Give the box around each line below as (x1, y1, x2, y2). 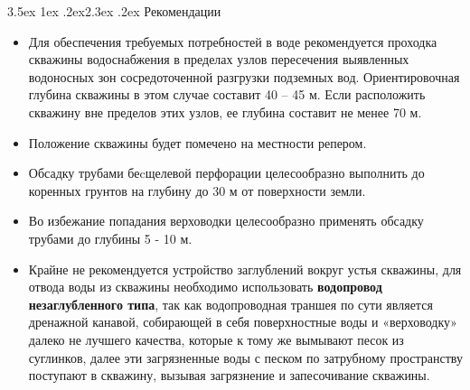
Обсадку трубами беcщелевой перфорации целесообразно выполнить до (28, 163, 425, 182)
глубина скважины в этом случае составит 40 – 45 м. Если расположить (28, 85, 426, 104)
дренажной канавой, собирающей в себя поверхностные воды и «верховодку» (28, 312, 457, 331)
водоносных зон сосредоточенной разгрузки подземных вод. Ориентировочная (28, 67, 460, 86)
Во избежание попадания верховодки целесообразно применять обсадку (28, 211, 424, 230)
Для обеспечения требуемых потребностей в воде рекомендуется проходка (28, 32, 437, 51)
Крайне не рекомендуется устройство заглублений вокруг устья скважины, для (28, 259, 462, 278)
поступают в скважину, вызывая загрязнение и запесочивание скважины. (28, 366, 430, 385)
